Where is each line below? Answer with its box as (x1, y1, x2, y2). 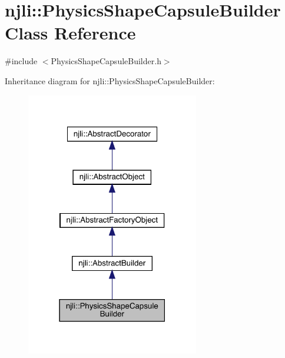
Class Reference (5, 21, 136, 45)
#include (5, 55, 38, 67)
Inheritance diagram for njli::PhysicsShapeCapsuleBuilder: (5, 74, 215, 87)
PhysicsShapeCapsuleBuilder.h (51, 55, 161, 67)
